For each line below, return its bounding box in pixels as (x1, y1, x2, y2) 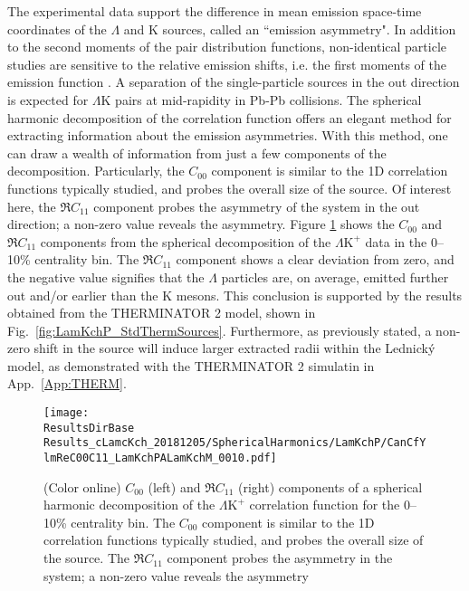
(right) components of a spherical (238, 477, 423, 496)
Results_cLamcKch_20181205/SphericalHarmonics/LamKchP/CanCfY (43, 436, 426, 450)
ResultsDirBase (43, 421, 135, 434)
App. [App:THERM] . (7, 374, 127, 393)
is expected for (7, 90, 89, 109)
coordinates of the (7, 19, 107, 38)
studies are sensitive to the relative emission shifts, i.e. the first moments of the (7, 54, 446, 73)
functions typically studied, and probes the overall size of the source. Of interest (7, 178, 452, 197)
